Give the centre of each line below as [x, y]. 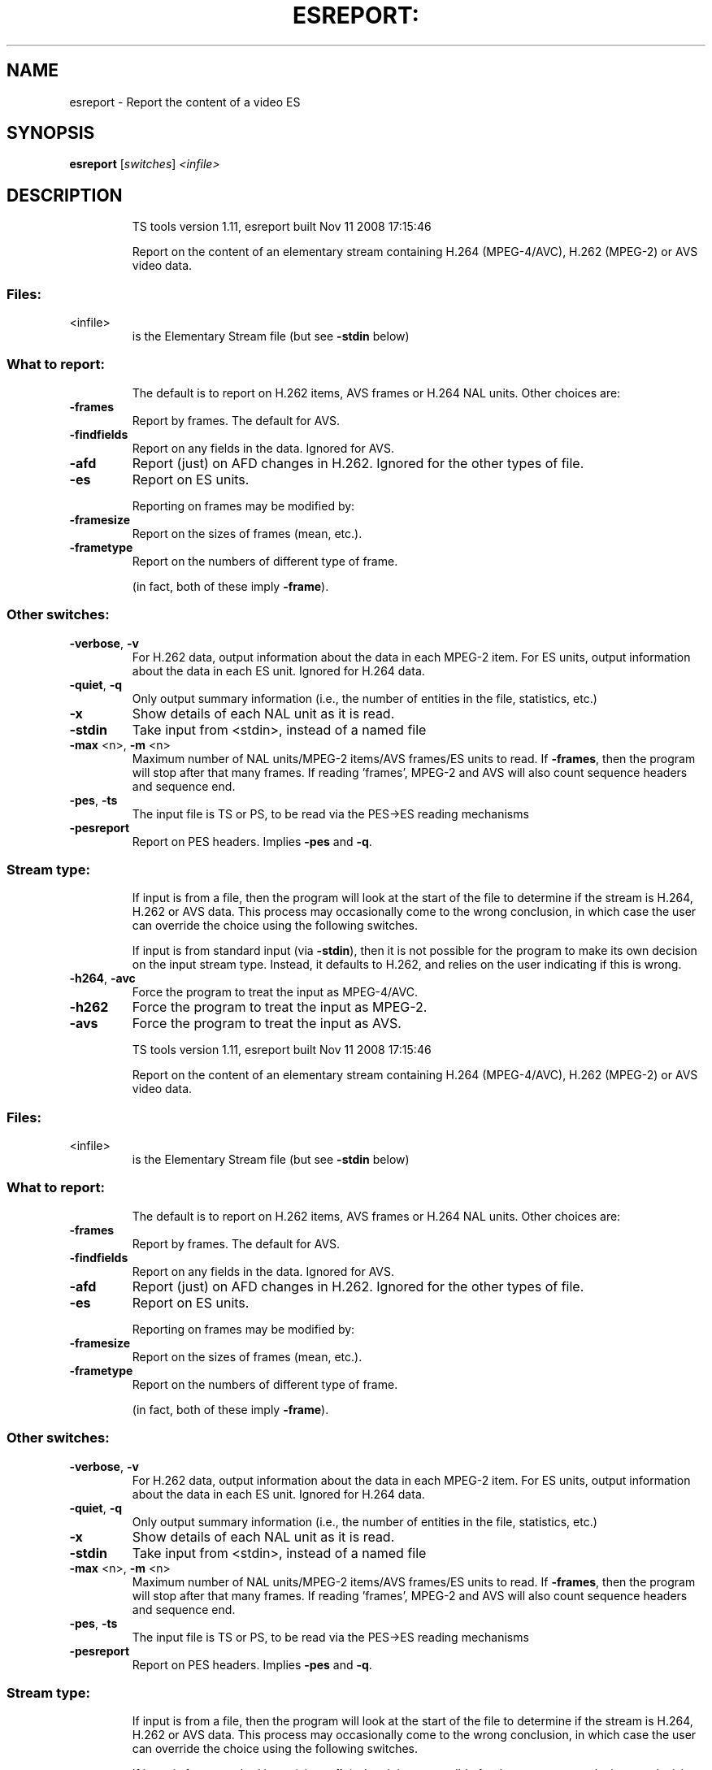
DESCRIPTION [65, 195]
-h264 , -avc [102, 978]
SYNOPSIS [51, 133]
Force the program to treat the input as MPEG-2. [280, 1007]
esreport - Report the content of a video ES [185, 102]
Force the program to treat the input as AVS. [267, 1024]
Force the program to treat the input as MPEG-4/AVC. [275, 992]
